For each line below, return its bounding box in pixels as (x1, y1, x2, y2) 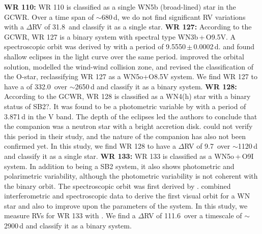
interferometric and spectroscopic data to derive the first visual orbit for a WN (4, 190, 250, 201)
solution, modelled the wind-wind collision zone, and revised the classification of (4, 61, 254, 72)
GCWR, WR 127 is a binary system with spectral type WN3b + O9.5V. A (4, 31, 236, 42)
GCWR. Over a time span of (4, 11, 94, 22)
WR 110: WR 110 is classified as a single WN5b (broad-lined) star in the (4, 2, 236, 12)
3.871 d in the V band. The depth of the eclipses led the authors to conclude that (4, 111, 257, 121)
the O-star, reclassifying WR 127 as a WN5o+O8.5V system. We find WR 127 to (4, 71, 257, 82)
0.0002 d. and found (193, 41, 255, 52)
